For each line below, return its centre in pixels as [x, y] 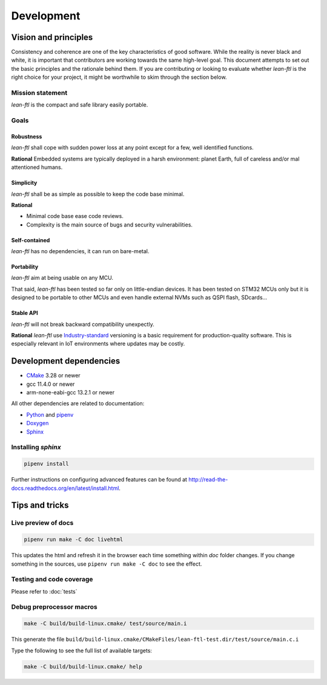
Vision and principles [52, 37]
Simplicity [24, 183]
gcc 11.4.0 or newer [51, 384]
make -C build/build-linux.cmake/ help [83, 667]
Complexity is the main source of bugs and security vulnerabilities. [110, 225]
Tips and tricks [40, 505]
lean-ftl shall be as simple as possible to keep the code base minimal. [98, 194]
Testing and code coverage [52, 580]
